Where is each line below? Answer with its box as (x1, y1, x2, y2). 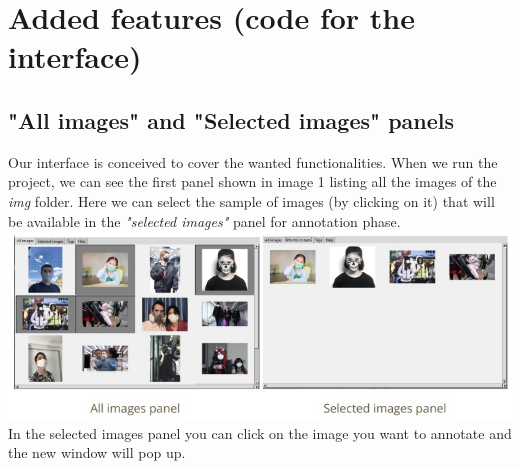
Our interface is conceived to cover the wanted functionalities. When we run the (8, 151, 498, 172)
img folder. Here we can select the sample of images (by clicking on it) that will (8, 190, 495, 211)
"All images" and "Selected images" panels (8, 104, 455, 135)
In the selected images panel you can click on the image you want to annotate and (8, 422, 512, 443)
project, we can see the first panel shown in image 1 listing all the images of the (8, 171, 497, 192)
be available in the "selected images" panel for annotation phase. (8, 210, 401, 231)
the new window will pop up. (8, 442, 186, 463)
